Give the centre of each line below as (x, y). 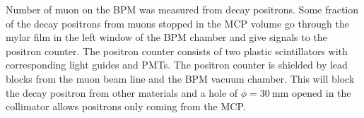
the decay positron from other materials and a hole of (122, 92)
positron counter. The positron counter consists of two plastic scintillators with (177, 51)
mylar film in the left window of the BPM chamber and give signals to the (166, 37)
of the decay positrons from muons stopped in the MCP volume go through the (177, 23)
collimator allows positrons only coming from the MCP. (126, 106)
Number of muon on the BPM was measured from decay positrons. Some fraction (182, 9)
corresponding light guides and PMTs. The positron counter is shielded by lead (177, 65)
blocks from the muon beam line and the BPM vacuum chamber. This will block (180, 78)
